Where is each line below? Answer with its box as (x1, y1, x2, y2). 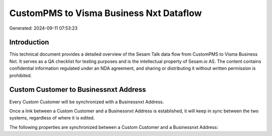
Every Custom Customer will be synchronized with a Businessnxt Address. (9, 98, 164, 105)
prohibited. (9, 72, 32, 78)
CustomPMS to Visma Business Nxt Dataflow (9, 8, 202, 19)
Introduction (9, 38, 49, 47)
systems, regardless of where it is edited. (9, 115, 95, 121)
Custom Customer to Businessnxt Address (9, 85, 146, 94)
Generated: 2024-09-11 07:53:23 (9, 25, 78, 31)
